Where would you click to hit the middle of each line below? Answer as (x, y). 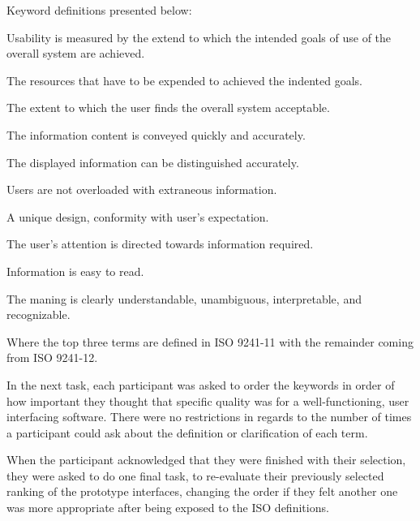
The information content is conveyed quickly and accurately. (156, 134)
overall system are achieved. (76, 53)
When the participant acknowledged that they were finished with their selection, (206, 460)
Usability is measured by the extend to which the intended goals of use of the (199, 37)
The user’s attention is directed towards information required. (160, 244)
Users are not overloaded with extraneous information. (142, 189)
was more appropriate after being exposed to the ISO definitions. (168, 508)
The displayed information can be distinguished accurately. (153, 162)
